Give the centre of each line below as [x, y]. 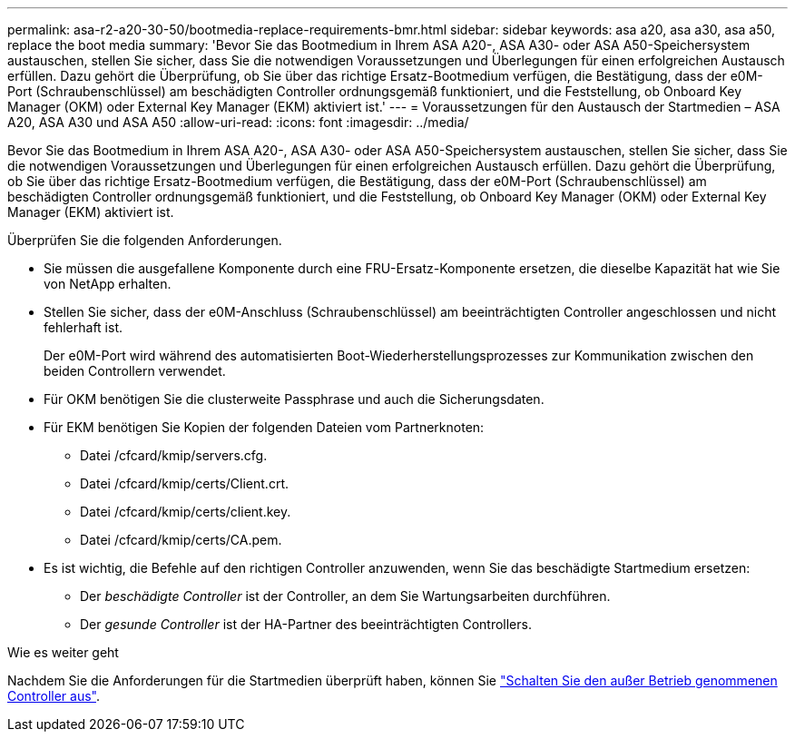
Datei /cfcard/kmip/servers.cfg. [174, 455]
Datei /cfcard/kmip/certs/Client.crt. [185, 483]
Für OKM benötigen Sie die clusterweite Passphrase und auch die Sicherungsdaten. [294, 399]
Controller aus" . [54, 696]
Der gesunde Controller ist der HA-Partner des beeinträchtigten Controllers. [306, 624]
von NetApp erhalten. [108, 284]
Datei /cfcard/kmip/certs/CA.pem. [181, 540]
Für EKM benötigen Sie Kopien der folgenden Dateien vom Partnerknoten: [264, 427]
